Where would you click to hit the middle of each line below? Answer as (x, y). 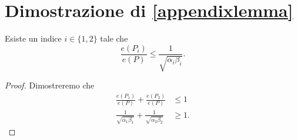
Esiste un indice (33, 38)
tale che (114, 38)
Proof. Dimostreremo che (50, 85)
